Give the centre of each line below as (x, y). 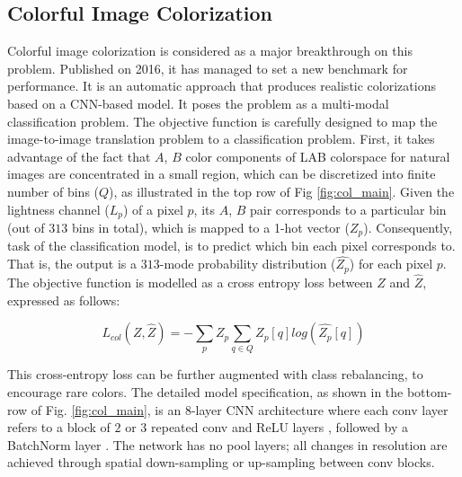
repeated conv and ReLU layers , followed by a (280, 427)
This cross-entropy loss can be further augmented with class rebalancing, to (215, 374)
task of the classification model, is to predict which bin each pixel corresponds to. (231, 246)
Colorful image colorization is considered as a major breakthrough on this (210, 51)
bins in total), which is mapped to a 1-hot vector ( (210, 227)
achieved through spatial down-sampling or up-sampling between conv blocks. (221, 462)
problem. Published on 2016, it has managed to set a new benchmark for (208, 68)
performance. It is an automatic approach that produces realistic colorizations (222, 86)
